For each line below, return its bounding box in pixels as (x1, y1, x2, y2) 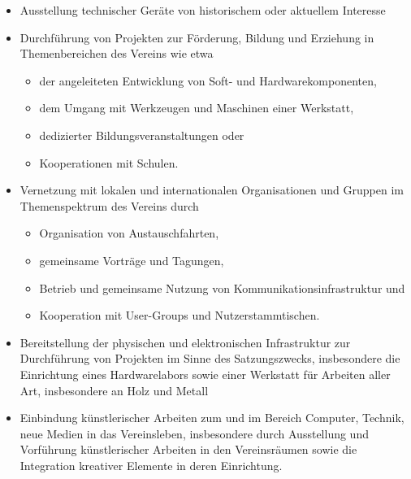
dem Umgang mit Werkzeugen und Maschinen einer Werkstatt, (39, 99, 354, 116)
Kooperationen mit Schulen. (39, 154, 179, 171)
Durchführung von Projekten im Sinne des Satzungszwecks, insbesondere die (19, 350, 400, 367)
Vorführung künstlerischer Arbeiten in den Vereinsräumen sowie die (19, 441, 357, 458)
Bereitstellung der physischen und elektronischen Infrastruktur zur (19, 333, 351, 351)
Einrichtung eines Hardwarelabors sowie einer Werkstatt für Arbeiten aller (19, 365, 391, 382)
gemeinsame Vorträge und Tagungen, (39, 251, 224, 268)
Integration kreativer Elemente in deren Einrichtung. (19, 456, 283, 473)
